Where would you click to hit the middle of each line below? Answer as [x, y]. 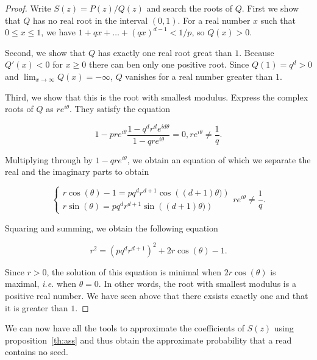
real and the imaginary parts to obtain [77, 171]
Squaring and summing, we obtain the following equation [112, 228]
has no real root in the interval [91, 20]
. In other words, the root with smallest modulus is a [197, 284]
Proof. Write [28, 8]
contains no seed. [37, 352]
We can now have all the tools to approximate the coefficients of [125, 328]
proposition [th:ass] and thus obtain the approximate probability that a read [148, 340]
